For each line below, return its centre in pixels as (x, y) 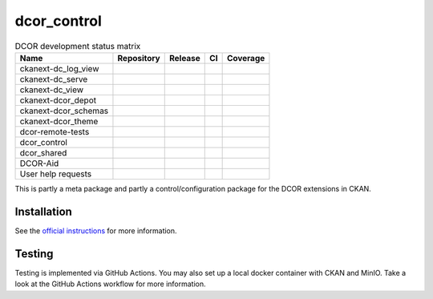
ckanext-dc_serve (54, 79)
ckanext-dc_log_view (59, 68)
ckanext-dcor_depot (58, 100)
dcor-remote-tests (55, 131)
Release (184, 58)
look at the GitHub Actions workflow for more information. (110, 284)
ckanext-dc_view (52, 90)
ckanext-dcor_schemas (64, 111)
